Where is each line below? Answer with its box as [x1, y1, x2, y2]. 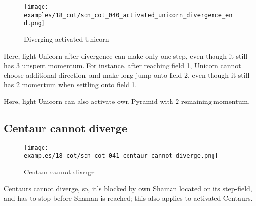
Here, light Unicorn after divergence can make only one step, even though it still [4, 50, 248, 61]
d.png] [24, 20, 45, 27]
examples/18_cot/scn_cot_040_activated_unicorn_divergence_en [24, 11, 233, 19]
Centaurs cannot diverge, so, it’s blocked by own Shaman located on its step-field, [4, 183, 252, 193]
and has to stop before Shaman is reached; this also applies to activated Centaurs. [4, 193, 253, 203]
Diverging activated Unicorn [24, 34, 109, 44]
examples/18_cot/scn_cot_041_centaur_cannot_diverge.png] [24, 152, 218, 160]
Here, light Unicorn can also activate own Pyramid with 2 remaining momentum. [4, 96, 250, 106]
